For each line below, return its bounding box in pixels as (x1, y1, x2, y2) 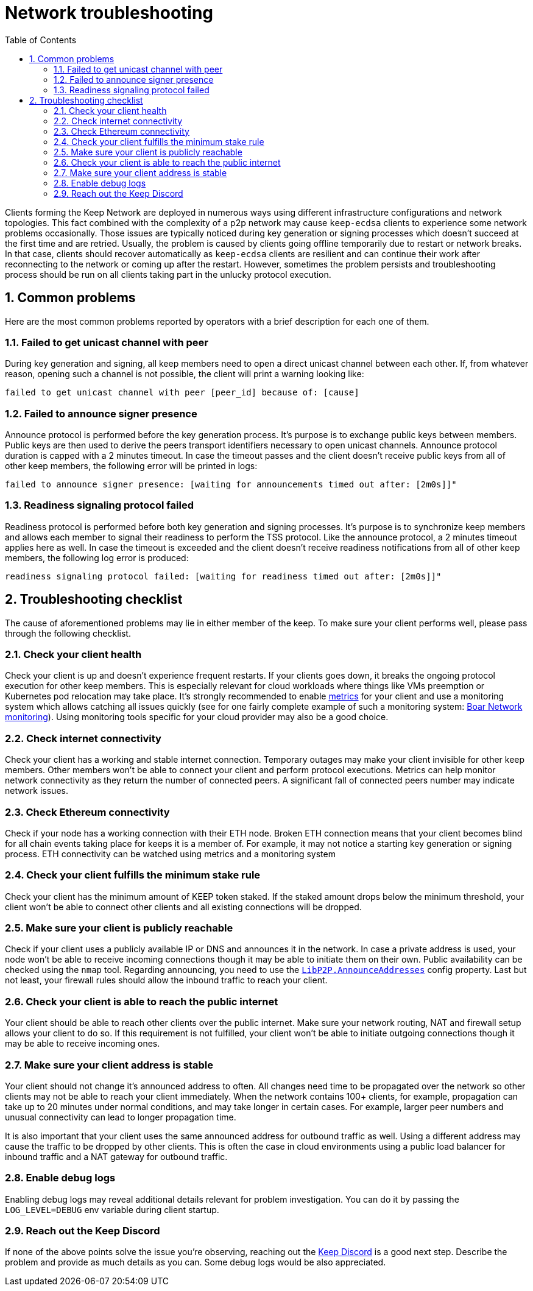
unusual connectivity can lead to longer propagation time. (5, 1111, 236, 1122)
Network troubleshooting (5, 2, 214, 23)
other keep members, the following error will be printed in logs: (5, 461, 258, 472)
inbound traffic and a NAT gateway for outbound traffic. (5, 1151, 228, 1162)
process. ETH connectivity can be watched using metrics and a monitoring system (5, 848, 336, 859)
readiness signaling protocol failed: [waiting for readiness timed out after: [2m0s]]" (5, 571, 442, 581)
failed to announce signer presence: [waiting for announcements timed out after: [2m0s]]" (5, 479, 457, 490)
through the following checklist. (5, 628, 131, 638)
